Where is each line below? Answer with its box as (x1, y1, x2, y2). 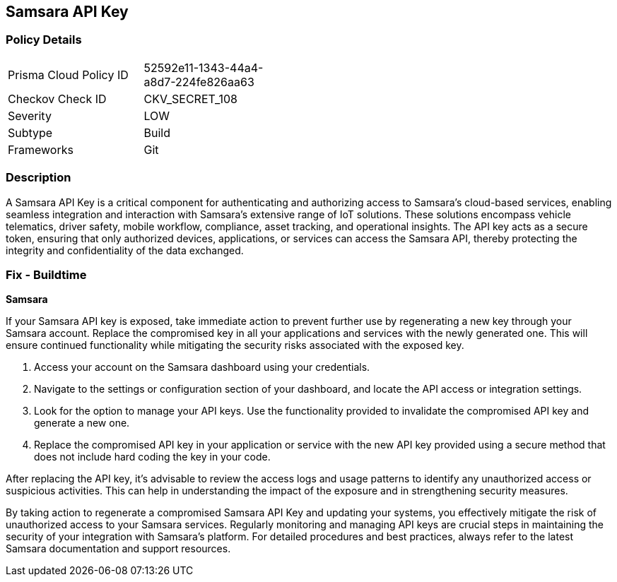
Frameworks (8, 142, 74, 157)
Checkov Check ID (8, 91, 107, 106)
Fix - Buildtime (6, 267, 87, 282)
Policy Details (6, 32, 82, 47)
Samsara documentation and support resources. (6, 542, 231, 555)
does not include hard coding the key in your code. (34, 451, 271, 463)
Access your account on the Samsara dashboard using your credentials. (34, 361, 370, 374)
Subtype (8, 125, 53, 140)
